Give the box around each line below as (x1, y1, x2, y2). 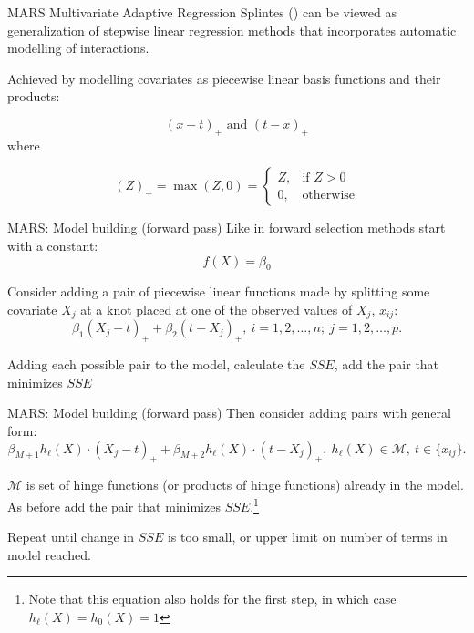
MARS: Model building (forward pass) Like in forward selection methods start (7, 218, 446, 237)
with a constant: (7, 235, 98, 254)
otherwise (302, 188, 355, 202)
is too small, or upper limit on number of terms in (167, 527, 448, 546)
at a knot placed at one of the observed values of (80, 299, 353, 318)
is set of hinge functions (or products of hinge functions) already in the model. (26, 475, 464, 494)
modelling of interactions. (7, 38, 149, 57)
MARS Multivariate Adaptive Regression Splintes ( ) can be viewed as (7, 3, 397, 21)
